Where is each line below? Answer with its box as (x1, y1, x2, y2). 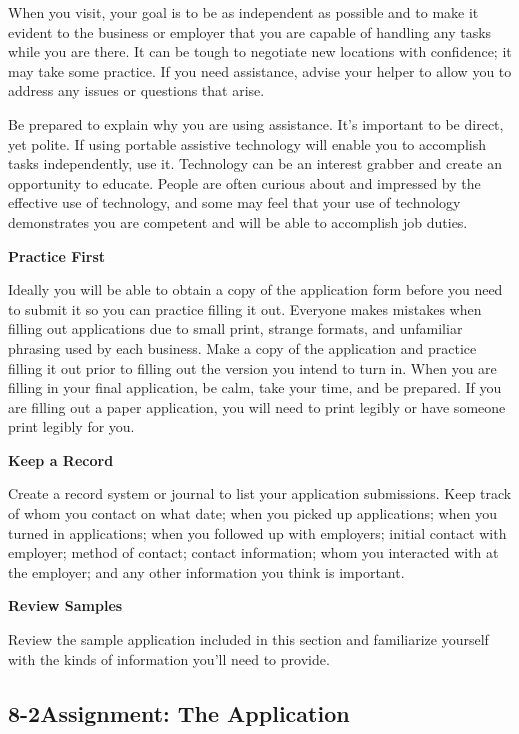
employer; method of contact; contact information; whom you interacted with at (8, 542, 499, 563)
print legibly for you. (8, 416, 135, 437)
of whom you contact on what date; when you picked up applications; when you (8, 503, 497, 524)
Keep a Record (8, 449, 114, 470)
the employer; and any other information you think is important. (8, 561, 405, 582)
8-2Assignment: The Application (8, 697, 350, 728)
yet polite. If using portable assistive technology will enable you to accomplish (8, 133, 486, 154)
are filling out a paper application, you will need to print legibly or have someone (8, 396, 506, 417)
